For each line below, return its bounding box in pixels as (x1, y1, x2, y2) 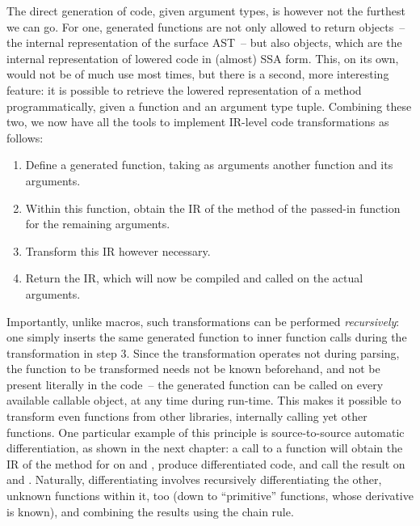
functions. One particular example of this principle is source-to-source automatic (6, 423, 405, 440)
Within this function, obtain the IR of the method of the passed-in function (25, 199, 401, 216)
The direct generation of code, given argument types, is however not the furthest (6, 2, 405, 19)
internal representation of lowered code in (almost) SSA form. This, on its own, (6, 49, 399, 66)
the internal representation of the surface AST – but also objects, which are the (6, 34, 402, 51)
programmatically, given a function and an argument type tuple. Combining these (6, 97, 412, 114)
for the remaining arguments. (25, 215, 170, 232)
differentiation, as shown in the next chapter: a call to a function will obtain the (6, 439, 403, 456)
